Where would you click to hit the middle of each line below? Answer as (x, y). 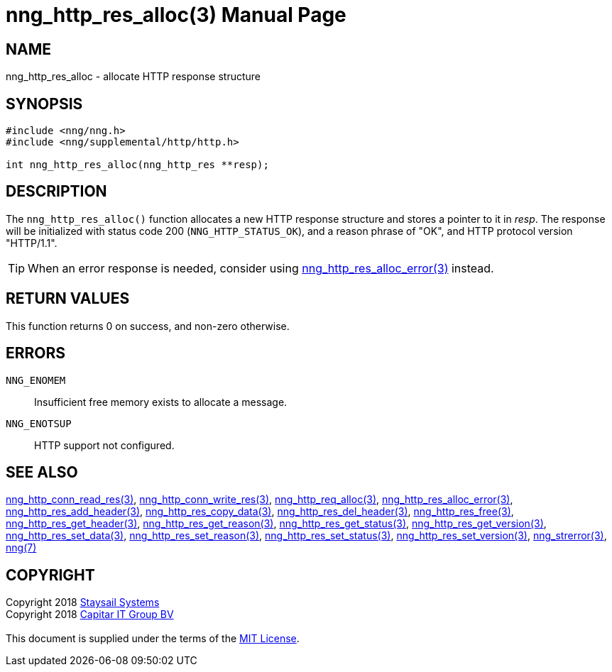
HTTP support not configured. (104, 445)
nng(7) (21, 548)
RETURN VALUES (68, 299)
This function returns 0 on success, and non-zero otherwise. (148, 326)
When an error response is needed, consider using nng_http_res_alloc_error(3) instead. (261, 268)
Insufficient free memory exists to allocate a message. (161, 402)
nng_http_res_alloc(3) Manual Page (176, 15)
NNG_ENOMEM (36, 380)
